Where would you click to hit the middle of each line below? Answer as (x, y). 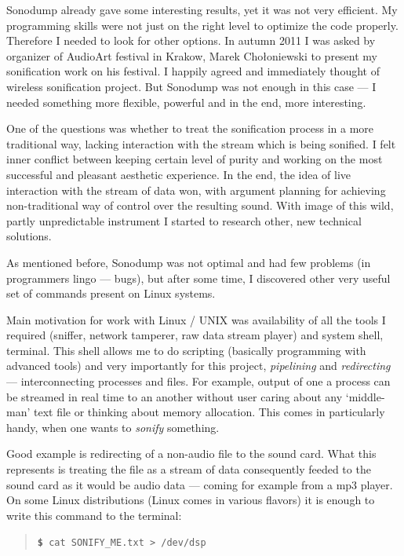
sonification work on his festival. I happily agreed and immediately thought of (193, 71)
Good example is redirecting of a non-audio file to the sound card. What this (191, 454)
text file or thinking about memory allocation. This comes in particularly (209, 412)
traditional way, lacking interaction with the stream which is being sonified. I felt (201, 143)
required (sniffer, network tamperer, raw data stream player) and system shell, (195, 335)
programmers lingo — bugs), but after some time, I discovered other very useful (198, 278)
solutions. (29, 236)
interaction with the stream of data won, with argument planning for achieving (196, 190)
